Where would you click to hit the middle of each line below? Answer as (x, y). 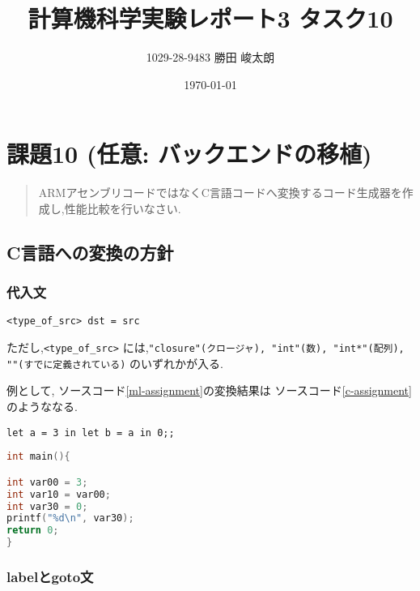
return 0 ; (33, 531)
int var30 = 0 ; (47, 506)
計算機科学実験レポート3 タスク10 (210, 18)
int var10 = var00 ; (59, 494)
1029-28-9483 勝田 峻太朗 (210, 57)
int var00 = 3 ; (47, 482)
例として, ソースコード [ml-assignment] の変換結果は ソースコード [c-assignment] (209, 390)
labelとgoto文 (50, 576)
